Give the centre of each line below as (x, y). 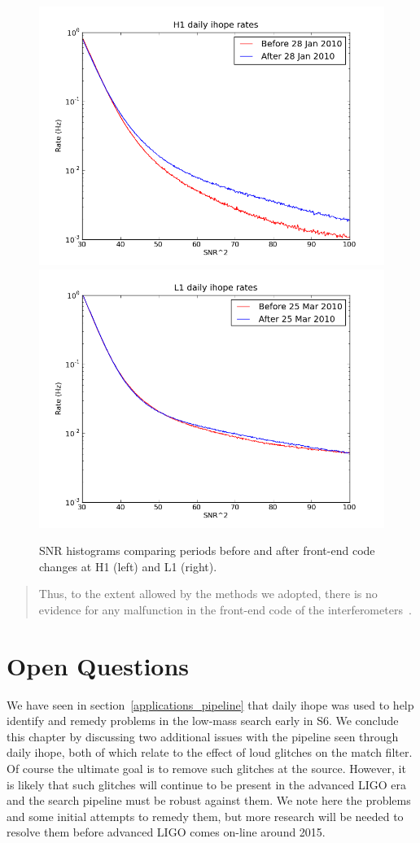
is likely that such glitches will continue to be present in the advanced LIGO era (207, 784)
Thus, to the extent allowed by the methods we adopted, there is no (208, 594)
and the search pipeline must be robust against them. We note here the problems (209, 800)
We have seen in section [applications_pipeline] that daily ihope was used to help (210, 704)
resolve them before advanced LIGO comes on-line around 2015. (166, 832)
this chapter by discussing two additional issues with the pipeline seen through (203, 736)
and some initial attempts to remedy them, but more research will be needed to (205, 816)
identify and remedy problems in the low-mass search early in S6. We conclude (203, 721)
